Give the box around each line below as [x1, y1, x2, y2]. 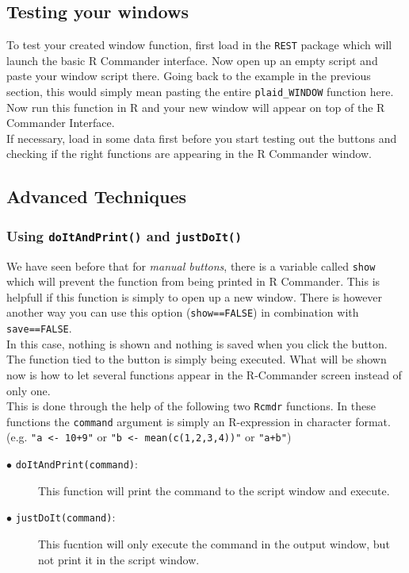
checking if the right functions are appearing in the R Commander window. [6, 145, 372, 162]
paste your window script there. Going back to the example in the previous [6, 67, 371, 84]
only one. [6, 382, 51, 398]
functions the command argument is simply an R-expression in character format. [6, 413, 391, 429]
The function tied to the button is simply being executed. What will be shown [6, 351, 387, 367]
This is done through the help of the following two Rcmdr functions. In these [6, 398, 376, 414]
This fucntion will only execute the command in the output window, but [38, 536, 390, 552]
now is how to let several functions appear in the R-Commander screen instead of [6, 366, 402, 383]
